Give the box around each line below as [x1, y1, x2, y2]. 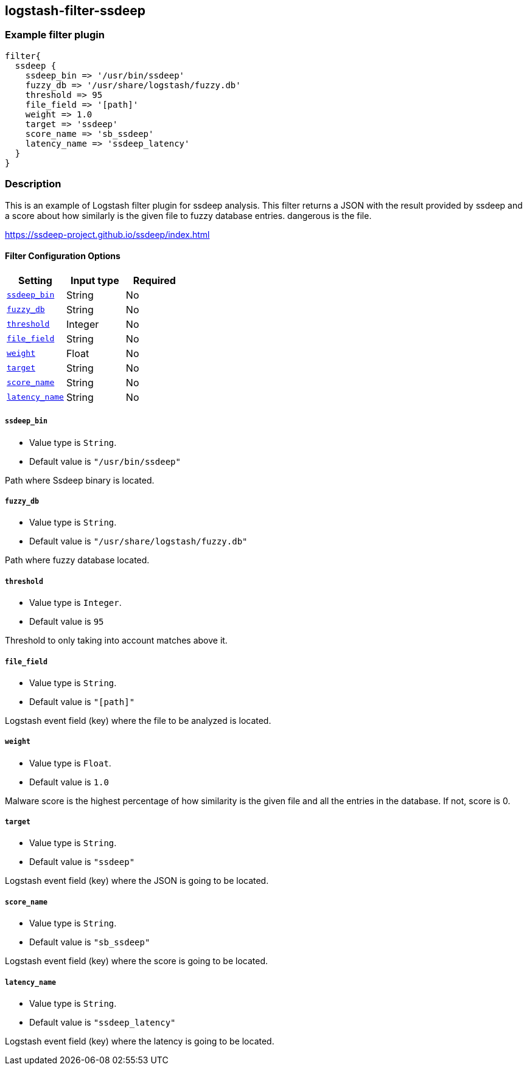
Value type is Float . [29, 757, 111, 768]
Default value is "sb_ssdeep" [29, 937, 150, 948]
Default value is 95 [29, 616, 104, 627]
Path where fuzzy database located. [5, 555, 150, 566]
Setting [18, 274, 52, 287]
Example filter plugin [5, 29, 105, 41]
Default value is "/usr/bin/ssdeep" [29, 456, 181, 467]
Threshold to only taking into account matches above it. [5, 635, 228, 646]
